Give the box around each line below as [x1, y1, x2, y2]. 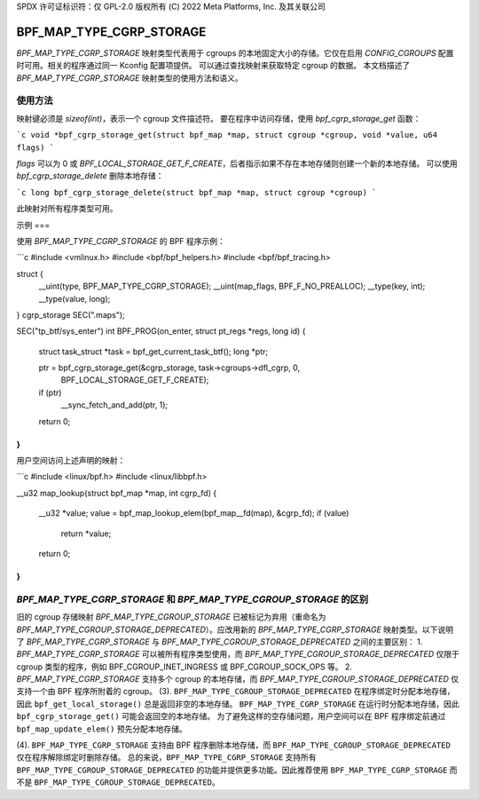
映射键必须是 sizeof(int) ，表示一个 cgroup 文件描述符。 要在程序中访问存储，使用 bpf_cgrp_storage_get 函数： [16, 113, 421, 123]
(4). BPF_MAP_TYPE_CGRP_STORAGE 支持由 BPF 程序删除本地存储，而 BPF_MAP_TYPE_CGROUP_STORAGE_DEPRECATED [16, 740, 452, 750]
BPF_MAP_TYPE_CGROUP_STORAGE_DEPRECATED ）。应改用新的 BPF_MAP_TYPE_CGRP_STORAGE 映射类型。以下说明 [16, 624, 454, 635]
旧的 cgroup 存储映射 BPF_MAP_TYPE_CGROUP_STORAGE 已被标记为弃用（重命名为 [16, 612, 326, 622]
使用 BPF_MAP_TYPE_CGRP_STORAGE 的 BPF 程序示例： [16, 235, 226, 246]
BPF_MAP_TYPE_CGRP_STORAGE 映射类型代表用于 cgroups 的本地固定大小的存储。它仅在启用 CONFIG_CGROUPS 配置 [16, 47, 454, 58]
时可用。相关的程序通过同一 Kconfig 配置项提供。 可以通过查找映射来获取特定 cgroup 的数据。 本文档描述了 [16, 60, 411, 71]
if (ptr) [38, 387, 62, 398]
